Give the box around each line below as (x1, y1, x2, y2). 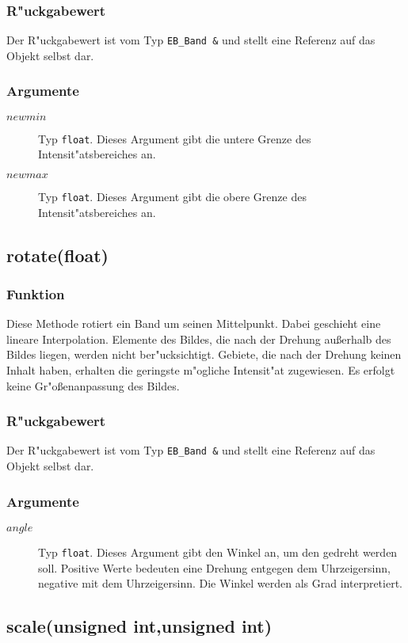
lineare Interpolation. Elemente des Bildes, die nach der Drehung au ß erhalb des (6, 330, 391, 347)
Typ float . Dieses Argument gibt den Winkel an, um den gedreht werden (38, 543, 398, 560)
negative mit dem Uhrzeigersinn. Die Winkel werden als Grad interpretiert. (38, 575, 402, 592)
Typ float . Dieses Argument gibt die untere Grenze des (38, 130, 311, 146)
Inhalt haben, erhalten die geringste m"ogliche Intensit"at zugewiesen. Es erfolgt (6, 361, 395, 378)
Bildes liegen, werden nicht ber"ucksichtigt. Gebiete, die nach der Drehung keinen (6, 346, 402, 363)
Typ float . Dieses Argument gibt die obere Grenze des (38, 188, 307, 204)
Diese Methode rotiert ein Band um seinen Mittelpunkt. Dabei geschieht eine (6, 315, 381, 332)
